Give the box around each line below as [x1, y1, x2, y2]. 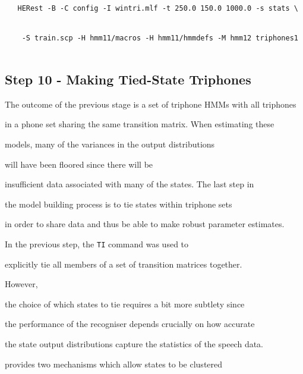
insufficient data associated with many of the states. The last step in [5, 178, 254, 190]
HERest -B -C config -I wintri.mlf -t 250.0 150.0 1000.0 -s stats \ [17, 4, 298, 13]
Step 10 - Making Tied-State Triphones [5, 70, 251, 88]
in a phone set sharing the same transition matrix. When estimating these [5, 118, 274, 130]
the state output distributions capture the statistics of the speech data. [5, 337, 264, 350]
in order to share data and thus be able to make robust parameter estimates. [5, 218, 285, 230]
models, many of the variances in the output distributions [5, 137, 215, 150]
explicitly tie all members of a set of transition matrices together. [5, 257, 242, 270]
